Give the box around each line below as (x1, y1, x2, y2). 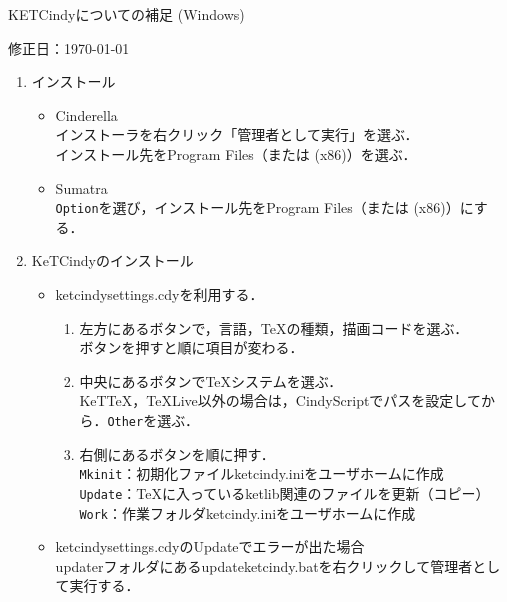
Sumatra (55, 177, 108, 198)
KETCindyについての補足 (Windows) (8, 4, 245, 24)
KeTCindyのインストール (31, 250, 194, 271)
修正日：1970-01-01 (8, 37, 130, 58)
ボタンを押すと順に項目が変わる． (79, 337, 304, 358)
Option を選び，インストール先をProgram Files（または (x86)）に (55, 197, 474, 218)
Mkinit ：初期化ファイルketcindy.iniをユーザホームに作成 (79, 463, 444, 484)
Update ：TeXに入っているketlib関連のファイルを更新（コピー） (79, 482, 490, 503)
